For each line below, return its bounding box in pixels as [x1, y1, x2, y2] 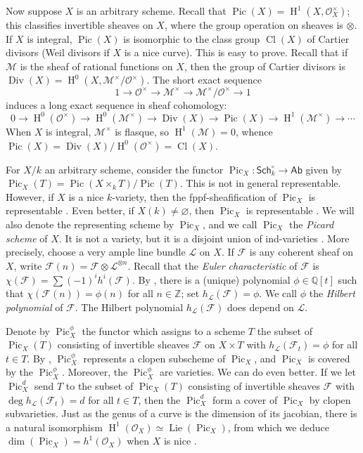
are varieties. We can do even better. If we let [159, 365, 356, 379]
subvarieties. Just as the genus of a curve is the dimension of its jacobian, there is [6, 406, 357, 421]
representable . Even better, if [6, 203, 134, 218]
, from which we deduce [227, 419, 330, 434]
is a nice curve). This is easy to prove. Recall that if [124, 45, 348, 60]
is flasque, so [115, 124, 170, 138]
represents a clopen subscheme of [83, 350, 226, 365]
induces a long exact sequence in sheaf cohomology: [6, 97, 227, 112]
